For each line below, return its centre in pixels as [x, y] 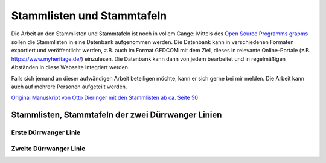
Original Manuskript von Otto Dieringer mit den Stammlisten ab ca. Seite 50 [105, 98]
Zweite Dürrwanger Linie [48, 149]
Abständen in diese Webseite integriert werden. [70, 67]
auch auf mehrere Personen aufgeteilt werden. [69, 87]
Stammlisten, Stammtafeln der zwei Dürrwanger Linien [117, 115]
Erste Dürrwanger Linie [46, 132]
